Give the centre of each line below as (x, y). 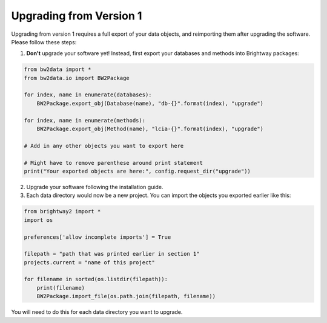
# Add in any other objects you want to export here (104, 146)
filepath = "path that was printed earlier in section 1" (112, 254)
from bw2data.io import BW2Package (77, 78)
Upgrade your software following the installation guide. (95, 187)
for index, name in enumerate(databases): (88, 95)
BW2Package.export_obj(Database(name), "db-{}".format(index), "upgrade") (150, 103)
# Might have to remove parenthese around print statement (113, 163)
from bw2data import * (58, 69)
